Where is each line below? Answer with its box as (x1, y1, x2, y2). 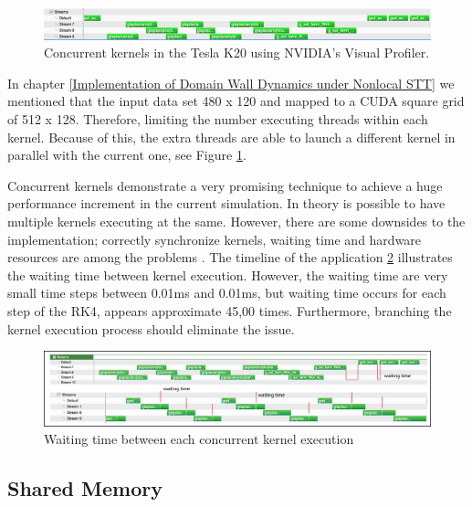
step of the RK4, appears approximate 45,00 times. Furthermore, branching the (7, 301, 452, 320)
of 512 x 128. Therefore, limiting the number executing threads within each (7, 109, 428, 128)
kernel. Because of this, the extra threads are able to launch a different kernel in (7, 127, 456, 146)
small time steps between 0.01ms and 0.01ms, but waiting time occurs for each (7, 283, 446, 302)
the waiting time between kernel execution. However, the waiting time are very (7, 265, 448, 284)
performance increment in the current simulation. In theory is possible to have (7, 194, 446, 213)
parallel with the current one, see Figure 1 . (7, 145, 246, 164)
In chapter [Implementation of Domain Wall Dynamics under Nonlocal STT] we (7, 73, 455, 92)
